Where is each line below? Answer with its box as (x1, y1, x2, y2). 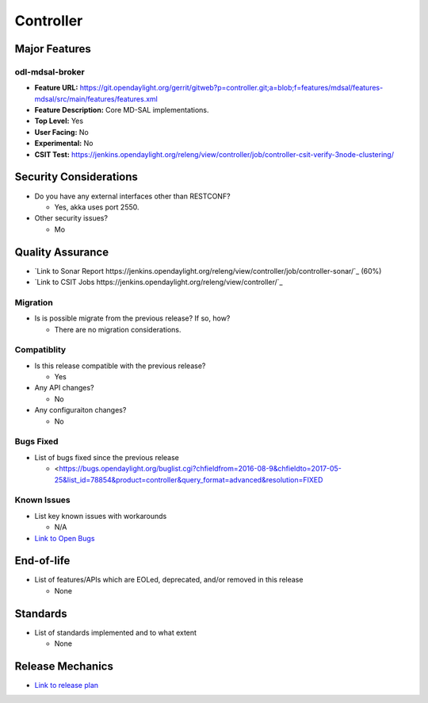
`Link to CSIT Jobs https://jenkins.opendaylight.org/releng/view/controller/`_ (34, 278, 283, 287)
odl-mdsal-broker (14, 66, 85, 77)
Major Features (14, 42, 91, 56)
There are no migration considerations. (54, 325, 182, 334)
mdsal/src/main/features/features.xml (34, 94, 158, 103)
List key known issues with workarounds (34, 511, 167, 521)
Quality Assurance (14, 245, 109, 259)
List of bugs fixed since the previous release (34, 452, 180, 462)
